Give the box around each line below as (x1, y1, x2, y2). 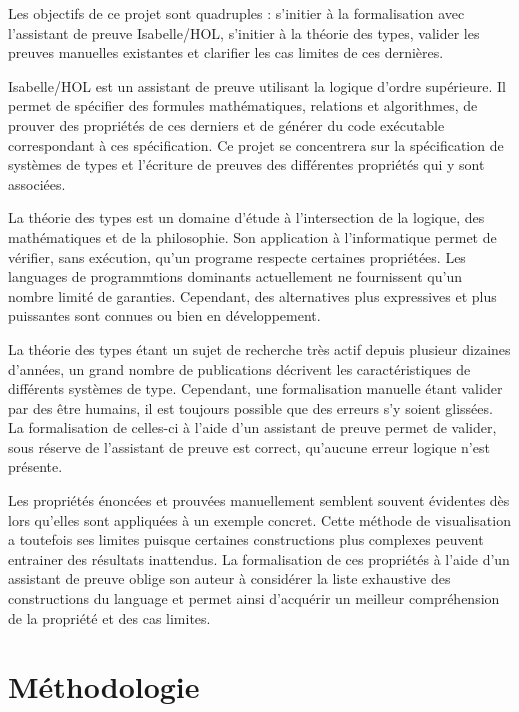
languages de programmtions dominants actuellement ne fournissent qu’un (8, 266, 462, 287)
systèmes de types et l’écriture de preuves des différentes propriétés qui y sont (8, 154, 485, 175)
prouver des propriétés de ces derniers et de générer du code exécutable (8, 114, 445, 135)
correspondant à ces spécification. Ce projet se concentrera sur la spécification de (8, 134, 504, 155)
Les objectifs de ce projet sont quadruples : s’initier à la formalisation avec (8, 3, 465, 23)
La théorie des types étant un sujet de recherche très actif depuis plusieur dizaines (8, 338, 511, 359)
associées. (8, 173, 66, 194)
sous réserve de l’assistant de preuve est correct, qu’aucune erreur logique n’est (8, 436, 490, 457)
